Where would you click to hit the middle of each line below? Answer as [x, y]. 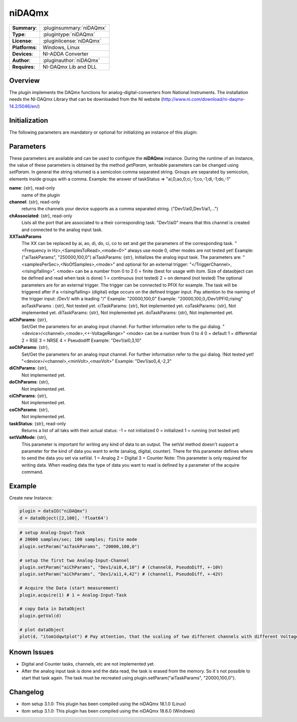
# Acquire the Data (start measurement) [69, 588]
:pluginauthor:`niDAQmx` [71, 60]
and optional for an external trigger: [152, 264]
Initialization [29, 120]
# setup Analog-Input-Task [52, 533]
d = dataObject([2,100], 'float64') [64, 518]
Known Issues [31, 652]
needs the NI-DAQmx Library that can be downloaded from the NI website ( [86, 99]
